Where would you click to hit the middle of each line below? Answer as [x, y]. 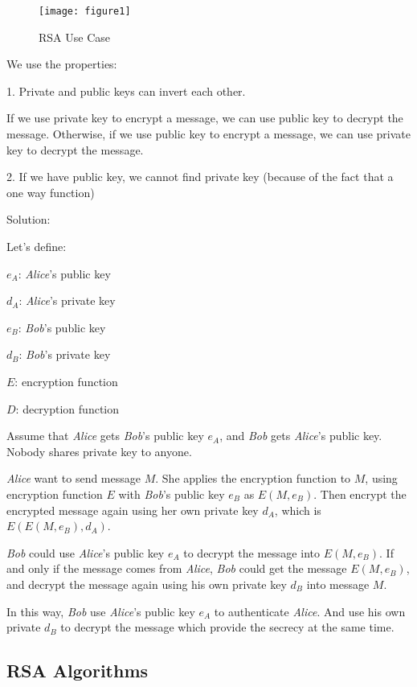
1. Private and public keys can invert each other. [126, 91]
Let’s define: [37, 246]
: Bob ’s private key [65, 354]
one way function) [51, 192]
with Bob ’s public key [172, 494]
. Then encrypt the [360, 494]
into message [338, 584]
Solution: [29, 219]
